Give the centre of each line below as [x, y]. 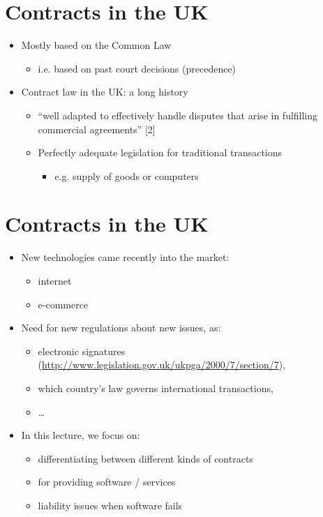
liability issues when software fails [110, 505]
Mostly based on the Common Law [96, 45]
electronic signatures [82, 351]
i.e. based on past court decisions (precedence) [137, 68]
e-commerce [63, 304]
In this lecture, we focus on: [81, 435]
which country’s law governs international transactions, [156, 388]
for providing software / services [107, 482]
